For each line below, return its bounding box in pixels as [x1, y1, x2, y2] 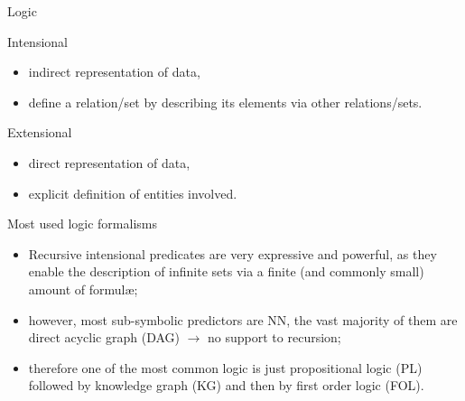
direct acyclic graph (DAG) [28, 328, 180, 347]
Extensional [7, 123, 72, 142]
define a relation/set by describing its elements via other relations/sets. [28, 92, 423, 111]
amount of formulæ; [28, 279, 138, 298]
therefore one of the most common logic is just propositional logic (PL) [28, 358, 423, 377]
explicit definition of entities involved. [28, 183, 237, 202]
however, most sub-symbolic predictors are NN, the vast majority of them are [28, 310, 458, 329]
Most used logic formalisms [7, 214, 157, 233]
